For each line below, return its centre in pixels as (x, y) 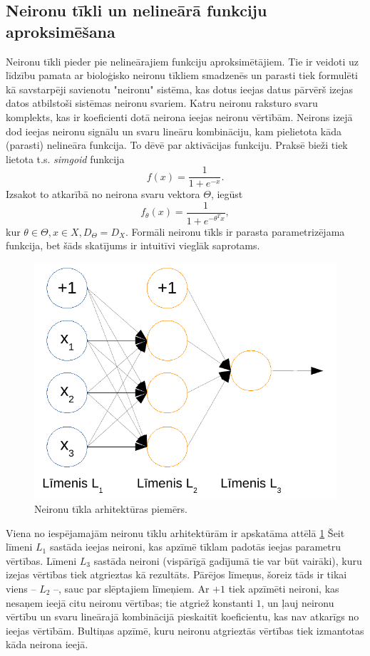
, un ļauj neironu (298, 602)
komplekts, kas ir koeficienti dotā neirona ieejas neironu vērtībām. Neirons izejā (179, 116)
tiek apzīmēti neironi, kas (284, 588)
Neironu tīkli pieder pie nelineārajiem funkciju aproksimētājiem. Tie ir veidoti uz (182, 61)
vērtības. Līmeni (41, 560)
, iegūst (227, 194)
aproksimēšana (61, 31)
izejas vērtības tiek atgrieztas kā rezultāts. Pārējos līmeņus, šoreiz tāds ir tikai (176, 574)
